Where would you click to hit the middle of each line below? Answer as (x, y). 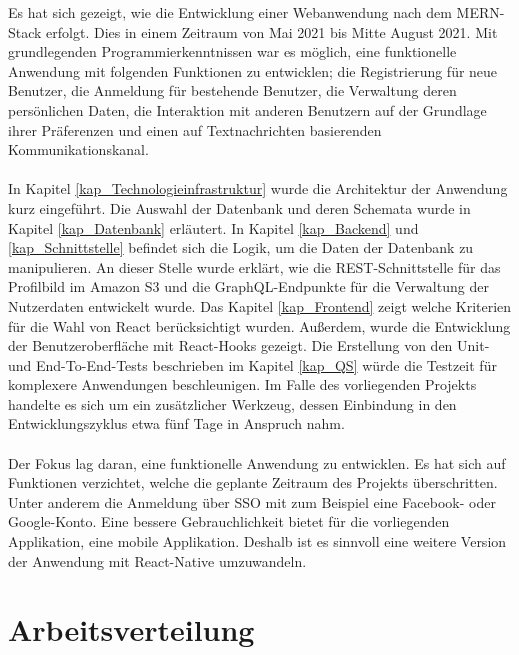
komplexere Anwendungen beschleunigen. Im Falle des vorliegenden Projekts (242, 384)
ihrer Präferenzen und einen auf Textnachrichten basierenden (195, 129)
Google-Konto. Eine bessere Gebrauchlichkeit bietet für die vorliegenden (229, 521)
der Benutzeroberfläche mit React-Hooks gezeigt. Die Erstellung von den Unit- (249, 345)
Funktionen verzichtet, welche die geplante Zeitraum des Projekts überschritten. (253, 482)
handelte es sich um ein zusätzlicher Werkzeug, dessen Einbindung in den (232, 403)
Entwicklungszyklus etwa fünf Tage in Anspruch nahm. (176, 423)
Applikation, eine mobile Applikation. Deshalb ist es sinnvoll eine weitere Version (257, 541)
